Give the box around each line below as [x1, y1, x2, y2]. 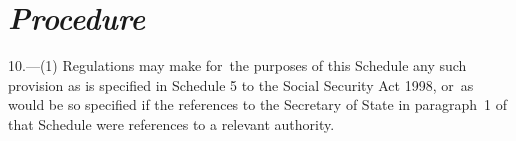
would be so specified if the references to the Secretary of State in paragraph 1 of [8, 94, 508, 115]
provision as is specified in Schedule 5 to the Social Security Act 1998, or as [8, 74, 474, 95]
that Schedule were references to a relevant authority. [8, 113, 335, 134]
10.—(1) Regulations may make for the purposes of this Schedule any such [8, 55, 467, 76]
